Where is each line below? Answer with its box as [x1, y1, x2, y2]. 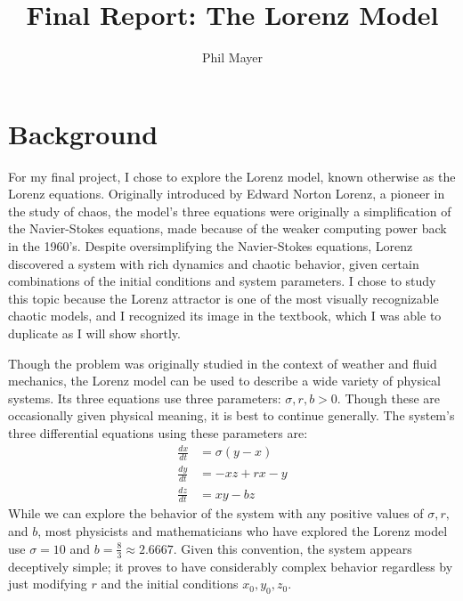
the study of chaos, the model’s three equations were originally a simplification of [8, 201, 451, 220]
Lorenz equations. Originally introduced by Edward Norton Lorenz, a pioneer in [8, 184, 445, 203]
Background [8, 115, 158, 151]
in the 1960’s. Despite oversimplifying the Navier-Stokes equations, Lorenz [8, 237, 413, 256]
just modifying [8, 574, 87, 593]
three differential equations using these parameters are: [8, 423, 308, 442]
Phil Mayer [202, 48, 263, 67]
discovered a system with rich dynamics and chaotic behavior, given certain [8, 254, 419, 272]
